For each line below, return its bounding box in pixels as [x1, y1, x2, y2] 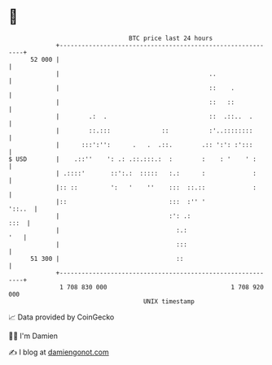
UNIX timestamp [143, 297, 195, 306]
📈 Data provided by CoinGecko [8, 312, 115, 322]
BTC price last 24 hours [129, 34, 213, 42]
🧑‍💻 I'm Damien [8, 331, 59, 341]
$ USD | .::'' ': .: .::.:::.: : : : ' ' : [8, 154, 257, 163]
